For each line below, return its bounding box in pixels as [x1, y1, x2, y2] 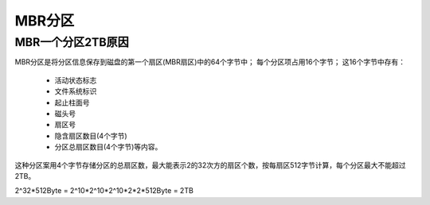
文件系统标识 [54, 87, 97, 96]
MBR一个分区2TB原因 [14, 35, 129, 49]
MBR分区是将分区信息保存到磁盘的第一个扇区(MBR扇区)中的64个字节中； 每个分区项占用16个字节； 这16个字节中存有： [14, 57, 406, 67]
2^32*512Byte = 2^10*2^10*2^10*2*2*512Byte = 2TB [14, 186, 194, 195]
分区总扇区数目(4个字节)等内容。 [54, 142, 162, 152]
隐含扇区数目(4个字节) [54, 131, 127, 141]
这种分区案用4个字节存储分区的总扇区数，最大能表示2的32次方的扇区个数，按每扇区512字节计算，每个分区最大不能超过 [14, 160, 406, 170]
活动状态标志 [54, 75, 97, 85]
